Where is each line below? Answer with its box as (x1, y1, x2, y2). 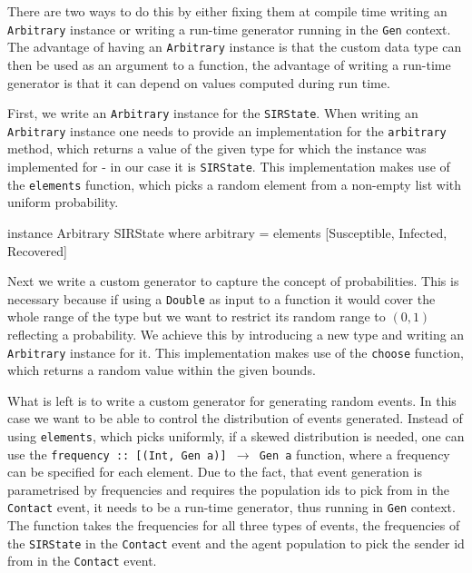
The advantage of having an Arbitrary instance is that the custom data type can (7, 37, 462, 56)
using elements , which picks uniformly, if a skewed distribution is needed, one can (7, 426, 465, 445)
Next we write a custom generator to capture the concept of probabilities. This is (7, 272, 459, 291)
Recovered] (7, 241, 67, 260)
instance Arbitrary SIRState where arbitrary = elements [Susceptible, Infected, (7, 222, 447, 242)
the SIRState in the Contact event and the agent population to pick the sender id (7, 533, 465, 552)
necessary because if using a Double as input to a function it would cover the (7, 289, 436, 308)
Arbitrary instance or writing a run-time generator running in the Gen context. (7, 19, 451, 38)
